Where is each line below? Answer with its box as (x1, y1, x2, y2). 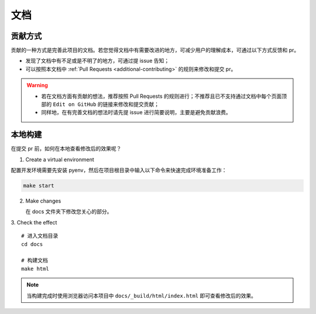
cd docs (21, 241, 43, 247)
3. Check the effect (11, 219, 57, 226)
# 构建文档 (21, 257, 48, 264)
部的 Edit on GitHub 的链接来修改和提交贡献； (41, 101, 159, 108)
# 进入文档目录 (21, 233, 59, 240)
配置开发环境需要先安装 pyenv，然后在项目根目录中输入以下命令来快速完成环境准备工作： (11, 167, 227, 174)
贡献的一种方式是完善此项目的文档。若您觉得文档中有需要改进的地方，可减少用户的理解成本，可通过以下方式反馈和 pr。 (11, 47, 300, 54)
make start (23, 182, 54, 189)
